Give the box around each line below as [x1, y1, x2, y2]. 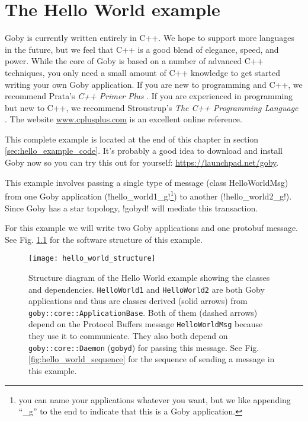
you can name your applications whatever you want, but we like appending [18, 393, 291, 406]
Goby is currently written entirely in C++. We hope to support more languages [5, 31, 295, 44]
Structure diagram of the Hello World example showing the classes [28, 271, 270, 283]
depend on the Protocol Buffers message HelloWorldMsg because [28, 318, 263, 330]
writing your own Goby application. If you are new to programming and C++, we [5, 78, 303, 90]
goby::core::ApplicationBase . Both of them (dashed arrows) [28, 306, 258, 318]
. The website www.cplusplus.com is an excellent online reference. [5, 113, 242, 125]
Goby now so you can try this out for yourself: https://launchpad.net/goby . [5, 156, 279, 169]
